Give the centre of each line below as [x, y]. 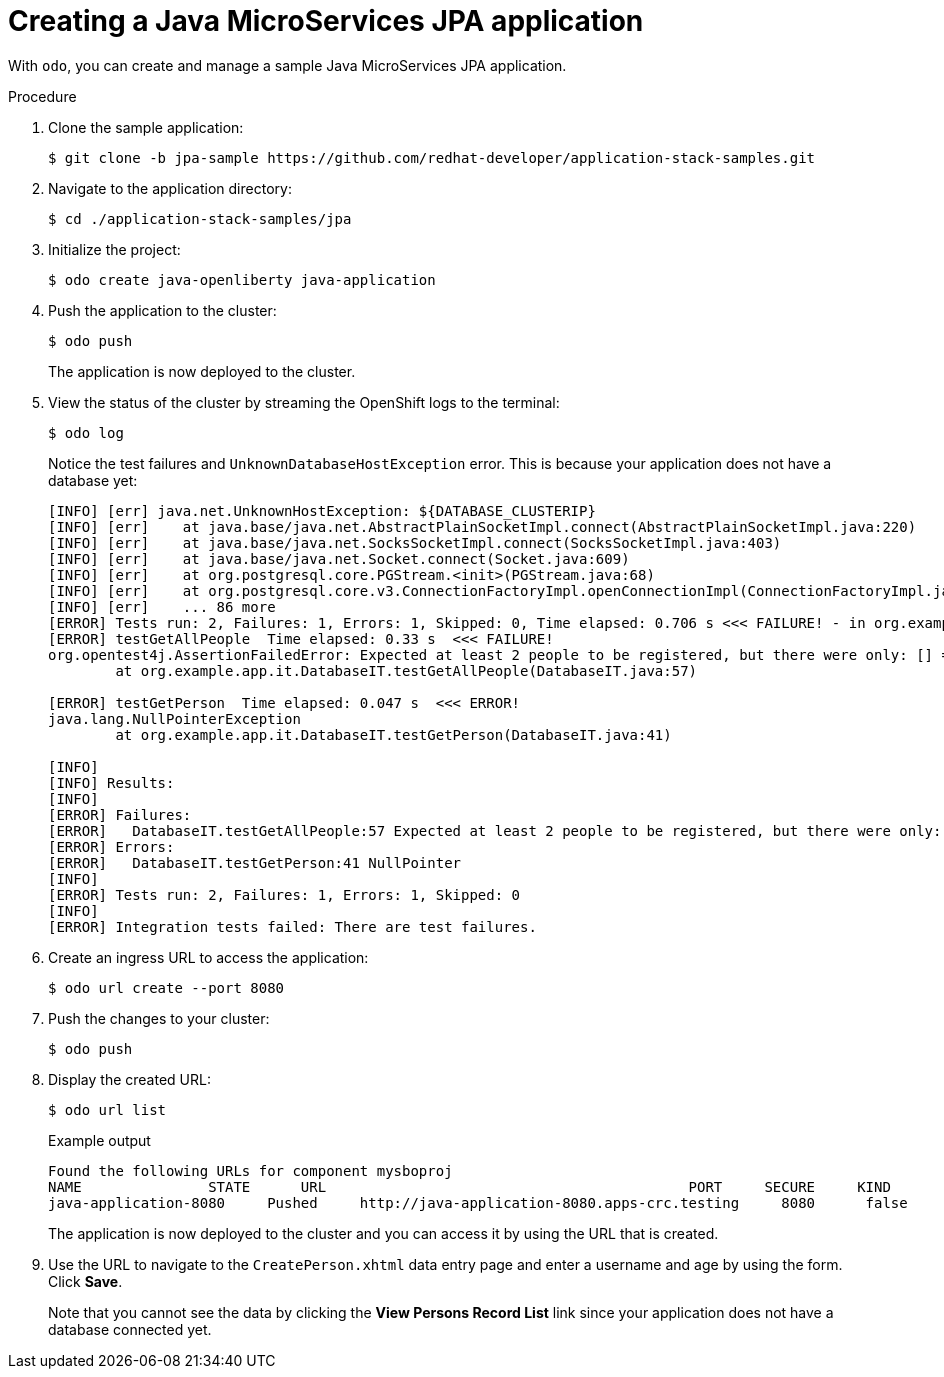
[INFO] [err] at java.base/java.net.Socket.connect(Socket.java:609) [339, 558]
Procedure [42, 96]
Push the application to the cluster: [162, 310]
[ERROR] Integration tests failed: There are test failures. [292, 926]
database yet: [93, 480]
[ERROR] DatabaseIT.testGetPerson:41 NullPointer [255, 862]
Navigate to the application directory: [170, 188]
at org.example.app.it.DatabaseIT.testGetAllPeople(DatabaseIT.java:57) [406, 670]
